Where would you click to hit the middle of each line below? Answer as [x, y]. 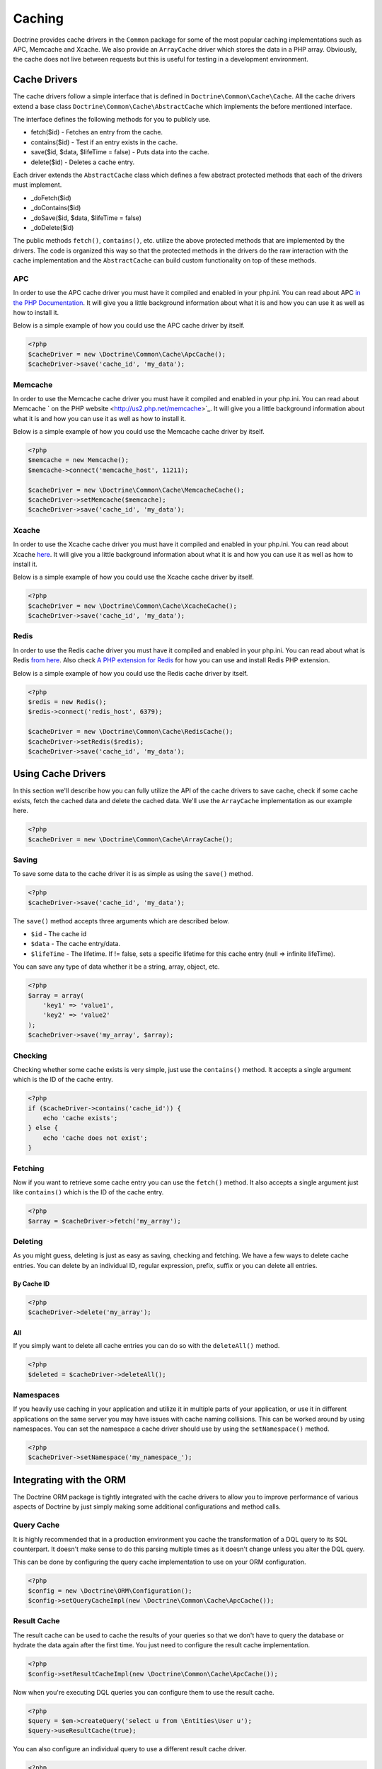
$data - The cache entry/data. [75, 944]
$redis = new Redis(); [67, 702]
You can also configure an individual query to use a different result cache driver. [130, 1749]
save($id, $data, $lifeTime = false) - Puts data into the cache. [120, 152]
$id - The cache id [59, 934]
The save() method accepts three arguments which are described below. [121, 921]
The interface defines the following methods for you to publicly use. [112, 120]
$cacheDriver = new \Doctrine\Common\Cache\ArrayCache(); [131, 839]
